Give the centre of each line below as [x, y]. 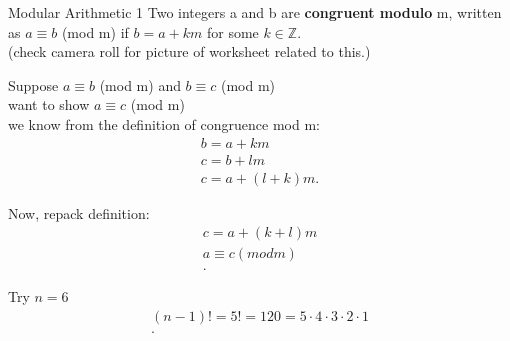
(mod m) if [95, 31]
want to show [49, 104]
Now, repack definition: [79, 212]
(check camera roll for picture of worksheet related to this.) [189, 51]
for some [232, 31]
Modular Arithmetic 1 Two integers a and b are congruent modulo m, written [255, 12]
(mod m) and [140, 84]
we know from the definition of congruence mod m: [164, 123]
